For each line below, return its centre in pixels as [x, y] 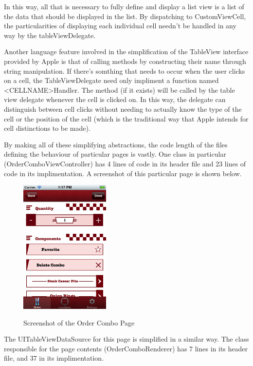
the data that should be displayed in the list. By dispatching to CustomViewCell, [125, 16]
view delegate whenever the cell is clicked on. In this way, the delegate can [115, 99]
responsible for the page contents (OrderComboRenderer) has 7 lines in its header [126, 348]
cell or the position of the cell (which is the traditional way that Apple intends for [126, 118]
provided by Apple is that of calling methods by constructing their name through [125, 61]
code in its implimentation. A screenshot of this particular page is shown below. [123, 173]
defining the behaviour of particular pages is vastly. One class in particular [115, 154]
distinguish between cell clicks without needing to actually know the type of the [123, 109]
